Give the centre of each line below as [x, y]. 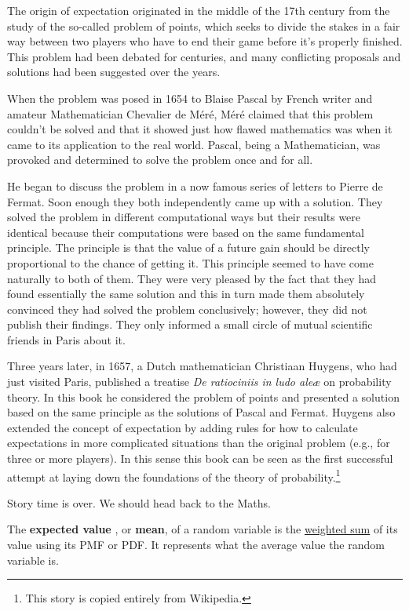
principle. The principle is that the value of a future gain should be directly [188, 247]
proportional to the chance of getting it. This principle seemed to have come [190, 262]
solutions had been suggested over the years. [114, 72]
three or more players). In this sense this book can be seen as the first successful [200, 458]
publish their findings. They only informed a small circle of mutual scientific [190, 324]
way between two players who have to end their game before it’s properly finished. [205, 41]
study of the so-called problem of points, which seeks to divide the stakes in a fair [204, 25]
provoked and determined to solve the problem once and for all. [160, 160]
